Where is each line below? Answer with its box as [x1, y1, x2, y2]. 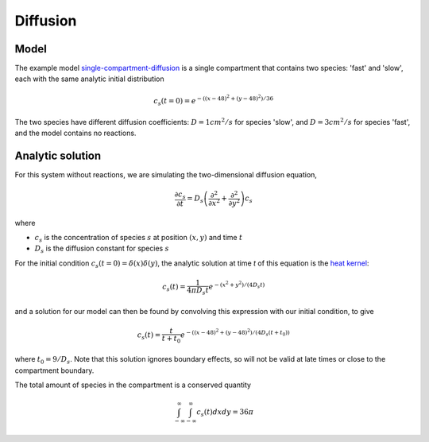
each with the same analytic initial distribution [14, 74, 164, 83]
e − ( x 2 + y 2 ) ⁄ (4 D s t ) [208, 279, 265, 292]
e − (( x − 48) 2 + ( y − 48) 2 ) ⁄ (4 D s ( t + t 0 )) [180, 328, 290, 339]
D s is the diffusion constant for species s [34, 243, 170, 255]
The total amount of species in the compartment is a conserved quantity [14, 380, 252, 390]
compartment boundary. [14, 366, 95, 375]
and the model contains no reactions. [14, 128, 137, 138]
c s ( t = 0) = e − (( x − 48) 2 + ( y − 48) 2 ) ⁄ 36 [153, 94, 274, 107]
